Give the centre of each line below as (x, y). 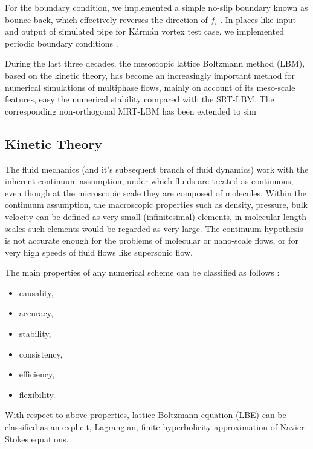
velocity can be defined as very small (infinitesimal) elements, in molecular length (156, 216)
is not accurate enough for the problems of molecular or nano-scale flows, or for (152, 240)
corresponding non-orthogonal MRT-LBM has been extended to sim (131, 111)
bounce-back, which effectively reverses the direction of (106, 19)
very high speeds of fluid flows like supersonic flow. (99, 252)
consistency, (41, 354)
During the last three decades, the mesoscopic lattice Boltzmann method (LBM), (155, 63)
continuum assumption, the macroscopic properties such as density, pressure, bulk (156, 205)
